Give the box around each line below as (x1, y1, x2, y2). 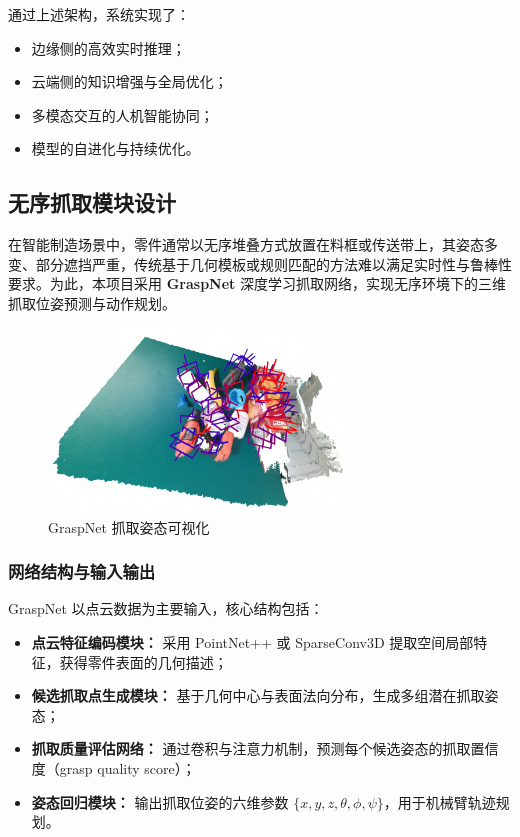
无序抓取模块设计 (8, 187, 176, 218)
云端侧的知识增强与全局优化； (31, 71, 228, 92)
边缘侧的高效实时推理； (31, 37, 186, 58)
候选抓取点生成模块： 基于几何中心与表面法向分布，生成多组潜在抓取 (31, 685, 485, 706)
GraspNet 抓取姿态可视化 (48, 516, 210, 537)
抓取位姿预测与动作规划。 (8, 292, 176, 313)
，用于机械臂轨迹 (383, 791, 496, 812)
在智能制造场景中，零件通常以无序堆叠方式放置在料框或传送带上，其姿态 (8, 234, 484, 255)
